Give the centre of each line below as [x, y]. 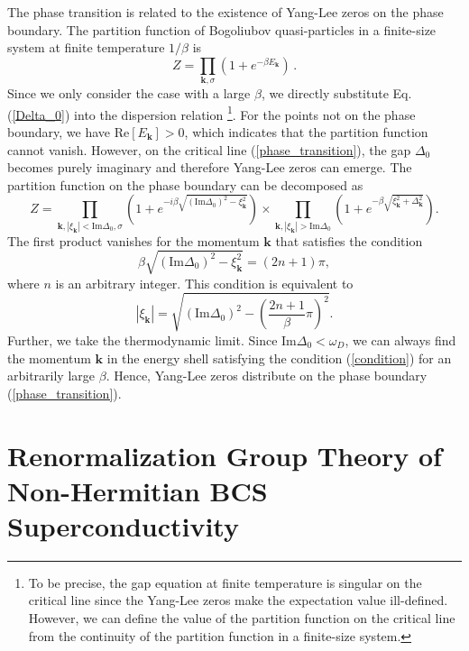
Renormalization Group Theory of [225, 455]
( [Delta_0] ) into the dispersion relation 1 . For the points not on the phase [212, 113]
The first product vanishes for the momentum [133, 240]
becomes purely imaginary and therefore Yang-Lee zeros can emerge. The [210, 167]
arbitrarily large [51, 376]
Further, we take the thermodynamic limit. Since [143, 339]
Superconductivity [123, 525]
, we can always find [400, 339]
